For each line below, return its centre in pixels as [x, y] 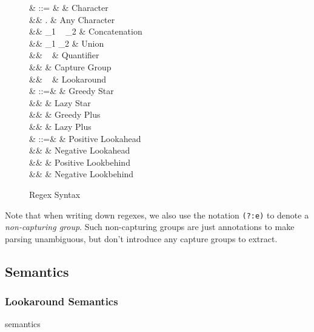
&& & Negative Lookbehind [82, 174]
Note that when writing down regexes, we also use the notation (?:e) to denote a [157, 215]
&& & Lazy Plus [60, 126]
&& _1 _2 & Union [67, 43]
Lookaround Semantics [62, 301]
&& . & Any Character [72, 19]
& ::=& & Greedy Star [72, 91]
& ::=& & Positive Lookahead [85, 138]
